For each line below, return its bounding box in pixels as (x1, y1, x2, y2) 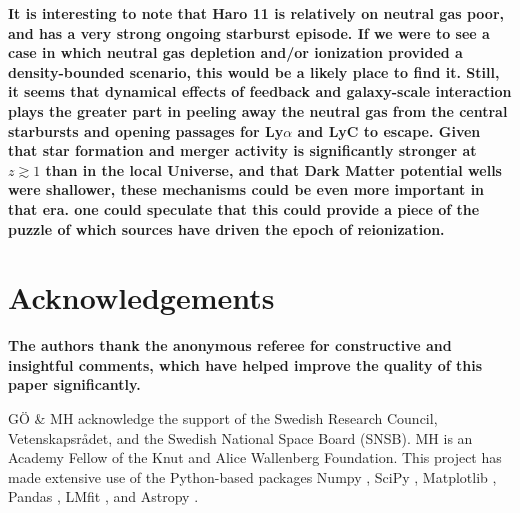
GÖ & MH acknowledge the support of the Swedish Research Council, (8, 408, 438, 429)
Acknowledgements (8, 277, 275, 318)
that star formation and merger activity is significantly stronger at (8, 140, 477, 161)
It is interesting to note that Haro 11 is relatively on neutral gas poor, (8, 3, 504, 23)
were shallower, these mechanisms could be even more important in (8, 179, 485, 200)
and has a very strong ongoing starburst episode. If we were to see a (8, 22, 490, 43)
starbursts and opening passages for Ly (8, 120, 284, 141)
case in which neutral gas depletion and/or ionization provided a (8, 42, 463, 63)
